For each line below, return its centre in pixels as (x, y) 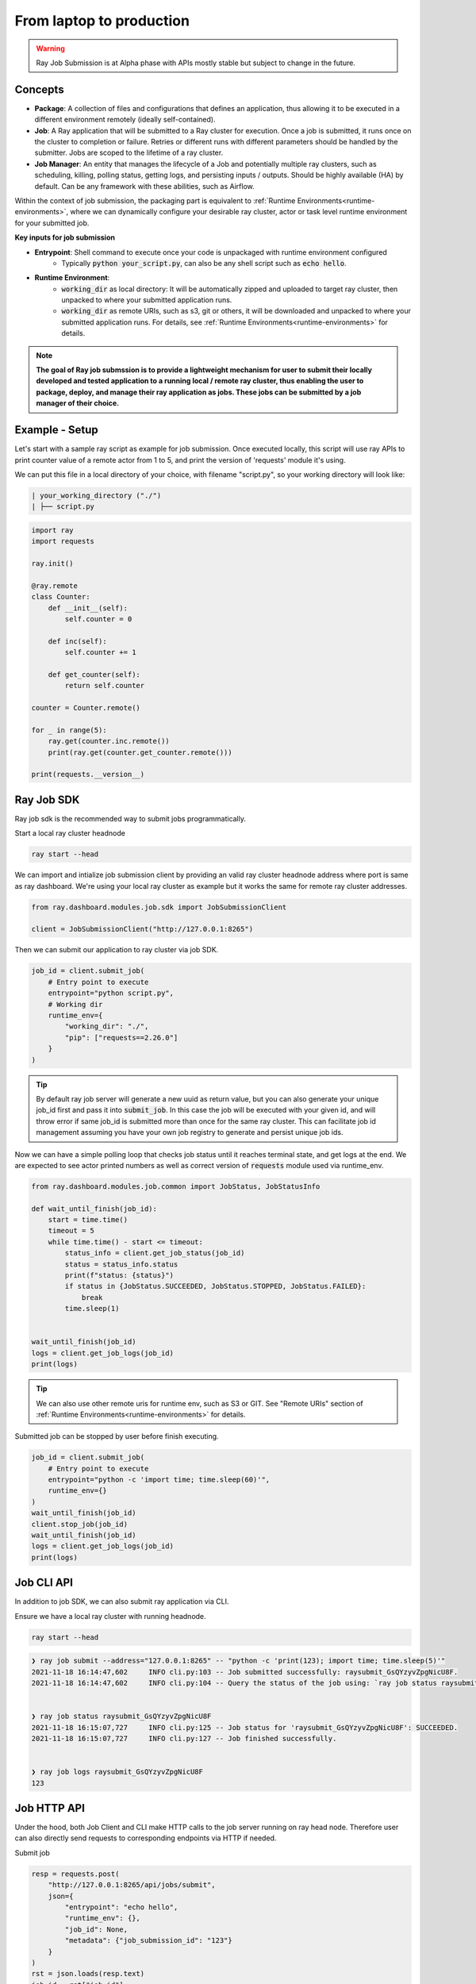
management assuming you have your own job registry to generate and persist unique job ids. (190, 1132)
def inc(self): (77, 641)
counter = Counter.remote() (86, 708)
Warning (50, 48)
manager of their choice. (78, 403)
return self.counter (105, 686)
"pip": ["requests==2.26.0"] (121, 1037)
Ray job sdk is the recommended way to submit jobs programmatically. (130, 818)
